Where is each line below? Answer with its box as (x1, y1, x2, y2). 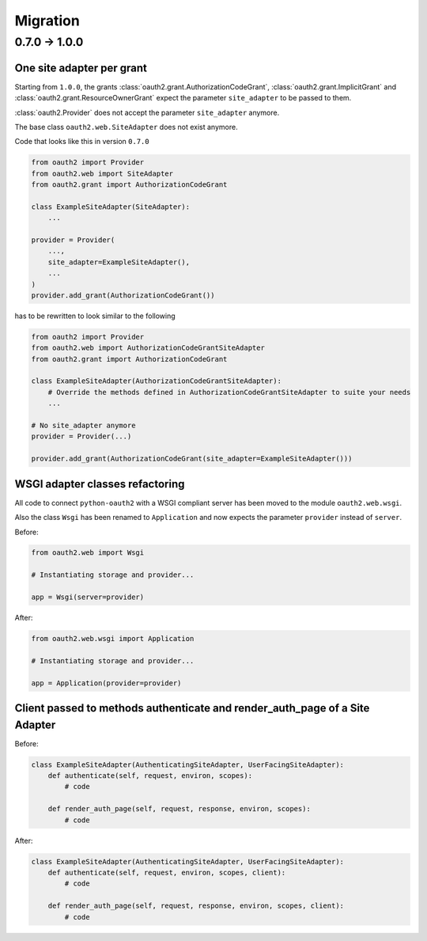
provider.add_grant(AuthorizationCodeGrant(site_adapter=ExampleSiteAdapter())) (31, 454, 353, 463)
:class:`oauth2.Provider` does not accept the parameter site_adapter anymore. (14, 108, 280, 117)
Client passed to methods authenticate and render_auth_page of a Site (14, 701, 370, 715)
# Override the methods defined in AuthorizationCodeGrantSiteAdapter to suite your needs (47, 388, 411, 397)
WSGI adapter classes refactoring (14, 477, 185, 491)
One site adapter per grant (14, 61, 148, 74)
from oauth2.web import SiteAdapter (31, 169, 174, 178)
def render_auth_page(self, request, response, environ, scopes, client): (47, 901, 344, 910)
